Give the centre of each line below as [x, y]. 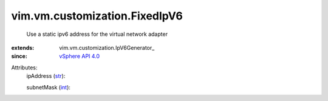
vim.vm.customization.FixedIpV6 [97, 16]
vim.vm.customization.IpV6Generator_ [107, 47]
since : [19, 56]
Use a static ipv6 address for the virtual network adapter [97, 34]
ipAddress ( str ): [46, 76]
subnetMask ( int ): [49, 87]
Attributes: [24, 68]
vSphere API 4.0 [80, 56]
